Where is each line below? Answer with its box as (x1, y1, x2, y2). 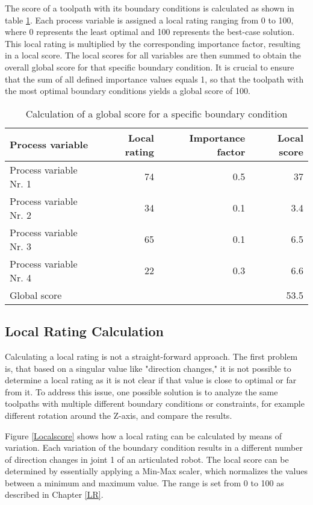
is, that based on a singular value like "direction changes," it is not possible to (5, 362, 291, 374)
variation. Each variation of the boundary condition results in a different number (5, 441, 303, 454)
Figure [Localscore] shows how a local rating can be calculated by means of (5, 429, 282, 442)
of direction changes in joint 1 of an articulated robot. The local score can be (5, 453, 289, 465)
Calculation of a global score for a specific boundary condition (25, 106, 288, 121)
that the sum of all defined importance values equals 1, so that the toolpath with (5, 72, 304, 85)
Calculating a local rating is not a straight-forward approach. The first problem (5, 350, 298, 362)
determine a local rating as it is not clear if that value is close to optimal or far (5, 374, 297, 386)
